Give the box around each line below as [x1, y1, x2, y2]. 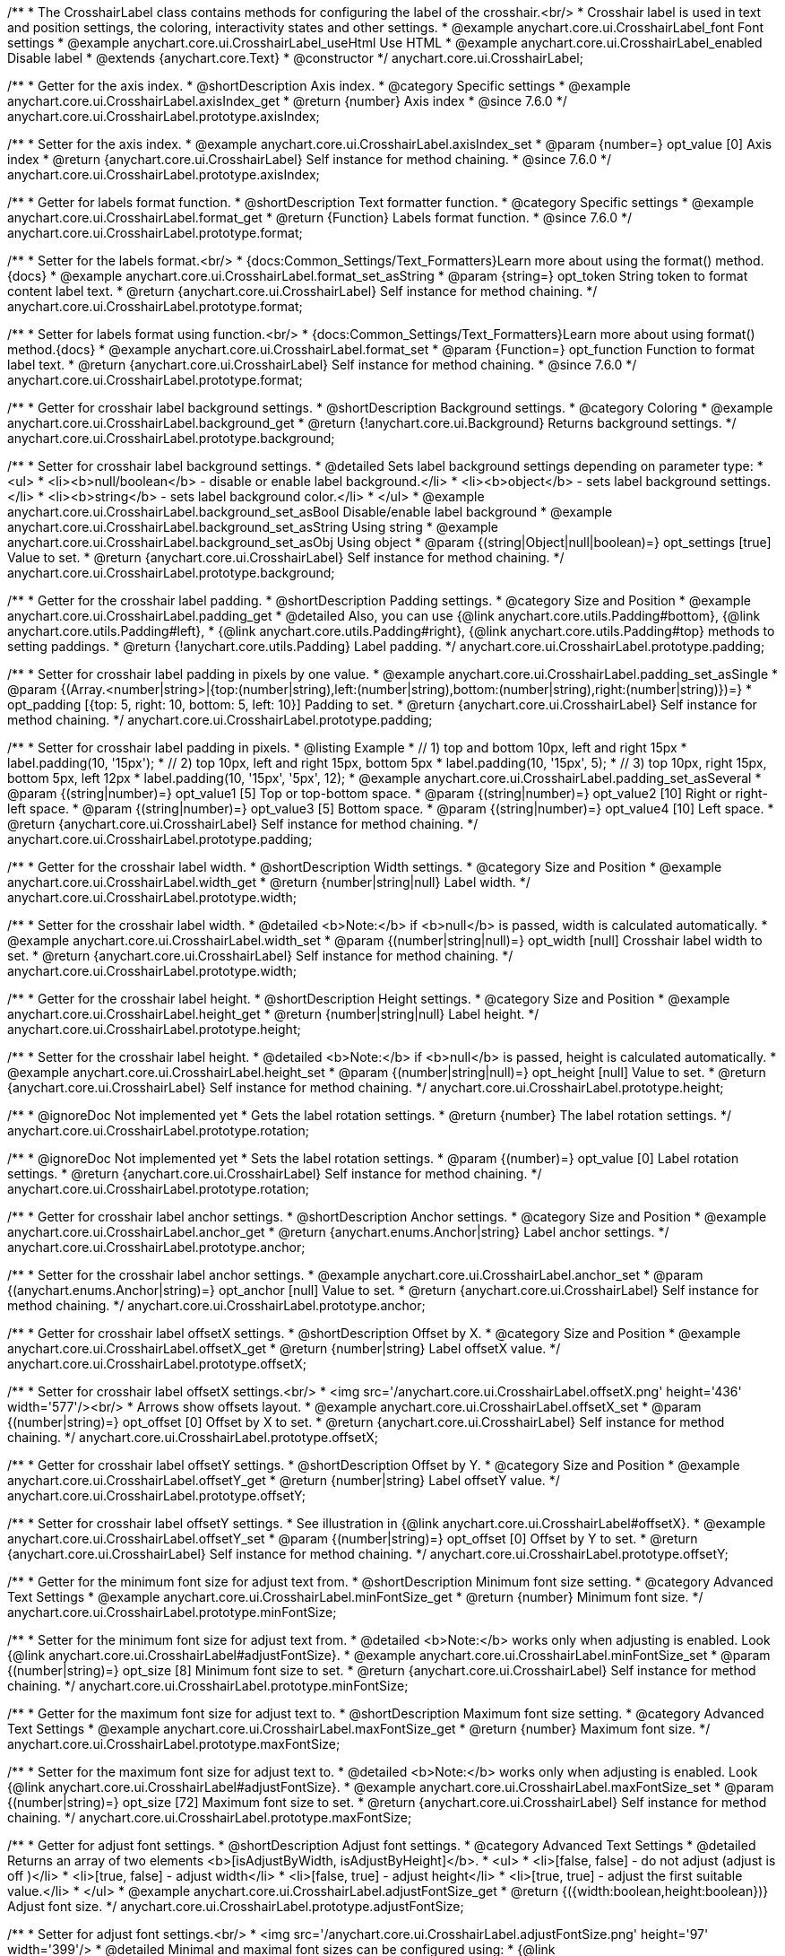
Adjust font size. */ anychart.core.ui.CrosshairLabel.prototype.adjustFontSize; [7, 1899, 464, 1914]
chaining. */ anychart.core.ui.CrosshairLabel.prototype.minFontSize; [7, 1678, 409, 1693]
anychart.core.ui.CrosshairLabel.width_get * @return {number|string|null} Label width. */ [7, 874, 531, 890]
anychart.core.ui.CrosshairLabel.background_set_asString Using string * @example [7, 519, 499, 535]
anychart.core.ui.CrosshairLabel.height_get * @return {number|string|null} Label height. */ [7, 1006, 539, 1021]
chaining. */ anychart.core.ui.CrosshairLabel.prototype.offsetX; [7, 1430, 379, 1445]
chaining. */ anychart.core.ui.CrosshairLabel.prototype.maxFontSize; [7, 1810, 412, 1825]
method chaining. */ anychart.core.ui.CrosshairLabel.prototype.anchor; [7, 1298, 426, 1313]
